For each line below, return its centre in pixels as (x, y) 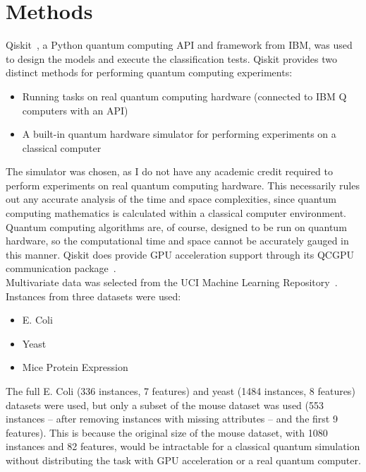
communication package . (61, 268)
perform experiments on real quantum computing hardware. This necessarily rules (183, 185)
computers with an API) (75, 110)
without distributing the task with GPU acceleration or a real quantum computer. (183, 460)
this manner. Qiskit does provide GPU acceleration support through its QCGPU (180, 254)
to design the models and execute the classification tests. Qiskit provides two (171, 58)
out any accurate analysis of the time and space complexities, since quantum (171, 199)
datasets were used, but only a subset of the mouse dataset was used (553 (165, 405)
